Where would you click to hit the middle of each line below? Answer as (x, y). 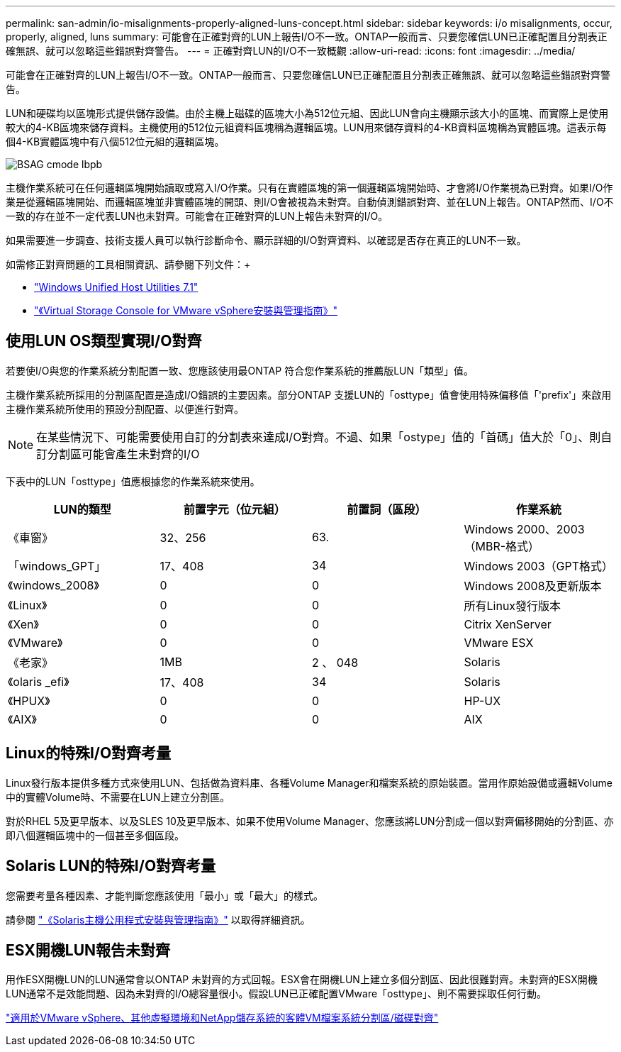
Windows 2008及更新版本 (533, 586)
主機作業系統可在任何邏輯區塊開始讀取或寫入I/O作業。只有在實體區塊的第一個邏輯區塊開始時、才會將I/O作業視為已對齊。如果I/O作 (309, 188)
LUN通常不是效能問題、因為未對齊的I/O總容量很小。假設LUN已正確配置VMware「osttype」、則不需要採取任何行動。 (276, 994)
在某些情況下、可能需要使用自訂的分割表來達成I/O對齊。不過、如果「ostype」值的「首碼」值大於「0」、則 (319, 437)
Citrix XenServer (508, 624)
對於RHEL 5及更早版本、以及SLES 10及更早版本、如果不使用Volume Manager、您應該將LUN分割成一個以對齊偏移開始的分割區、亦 (310, 821)
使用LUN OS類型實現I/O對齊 (104, 341)
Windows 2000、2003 (524, 529)
